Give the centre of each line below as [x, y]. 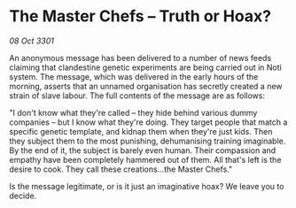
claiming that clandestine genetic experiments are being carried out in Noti [145, 67]
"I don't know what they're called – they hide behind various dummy [133, 112]
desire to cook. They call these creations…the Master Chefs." [121, 169]
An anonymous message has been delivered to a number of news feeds [140, 58]
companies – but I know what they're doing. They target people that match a [148, 122]
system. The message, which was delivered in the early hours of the [134, 76]
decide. [23, 196]
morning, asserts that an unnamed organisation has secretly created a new [146, 86]
